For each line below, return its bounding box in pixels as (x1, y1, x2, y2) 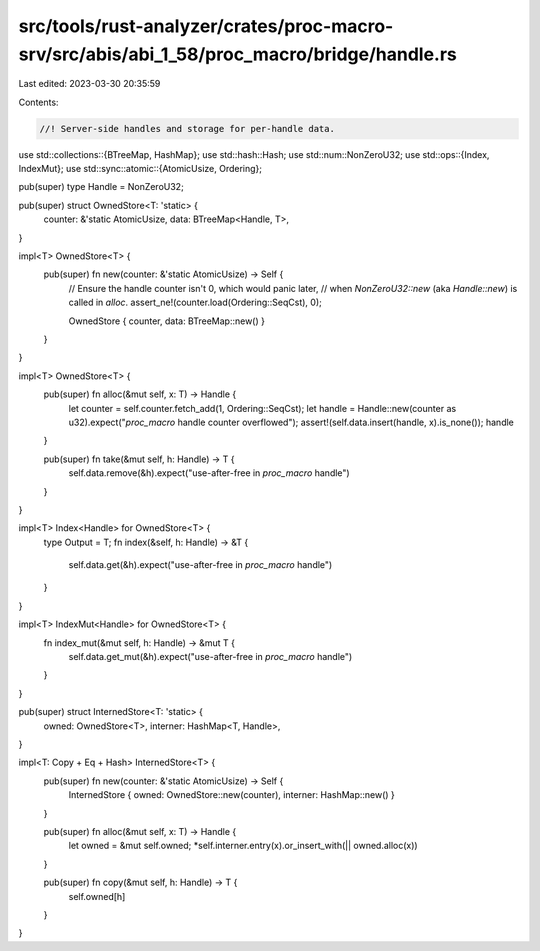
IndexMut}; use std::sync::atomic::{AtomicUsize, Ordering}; (18, 163, 263, 175)
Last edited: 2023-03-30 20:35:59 (18, 78, 161, 90)
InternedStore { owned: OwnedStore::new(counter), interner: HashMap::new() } (68, 789, 395, 801)
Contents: (18, 96, 59, 108)
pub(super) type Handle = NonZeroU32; (18, 181, 184, 193)
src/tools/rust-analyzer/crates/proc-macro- (18, 15, 394, 37)
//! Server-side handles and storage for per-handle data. (39, 123, 335, 134)
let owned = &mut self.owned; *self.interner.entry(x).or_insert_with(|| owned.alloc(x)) (68, 840, 419, 852)
